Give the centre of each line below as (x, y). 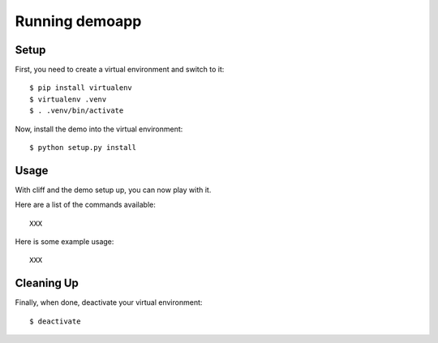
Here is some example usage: (64, 242)
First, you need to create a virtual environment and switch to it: (120, 70)
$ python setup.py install (83, 148)
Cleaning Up (47, 283)
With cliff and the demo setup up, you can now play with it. (113, 190)
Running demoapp (78, 21)
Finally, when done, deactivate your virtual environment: (109, 302)
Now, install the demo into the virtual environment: (99, 129)
